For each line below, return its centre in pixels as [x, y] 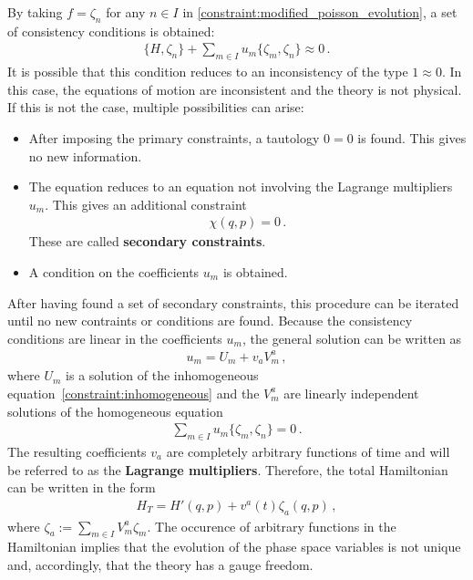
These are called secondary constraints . [147, 241]
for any [126, 12]
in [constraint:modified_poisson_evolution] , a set [320, 12]
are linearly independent [351, 393]
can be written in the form [82, 487]
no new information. [85, 155]
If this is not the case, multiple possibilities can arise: [156, 107]
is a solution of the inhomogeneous [162, 375]
